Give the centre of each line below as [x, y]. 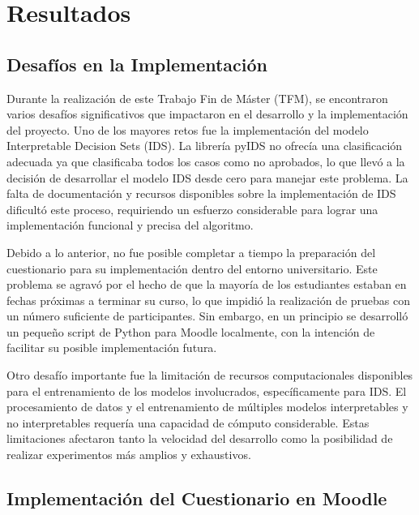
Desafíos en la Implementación [137, 64]
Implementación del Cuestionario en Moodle [197, 498]
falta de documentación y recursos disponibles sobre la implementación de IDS [201, 193]
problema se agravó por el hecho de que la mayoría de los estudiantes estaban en [207, 284]
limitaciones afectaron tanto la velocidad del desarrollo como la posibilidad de [200, 438]
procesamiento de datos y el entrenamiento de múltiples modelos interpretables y [207, 407]
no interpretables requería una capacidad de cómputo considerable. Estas [188, 422]
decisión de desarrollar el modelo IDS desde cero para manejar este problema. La [207, 177]
